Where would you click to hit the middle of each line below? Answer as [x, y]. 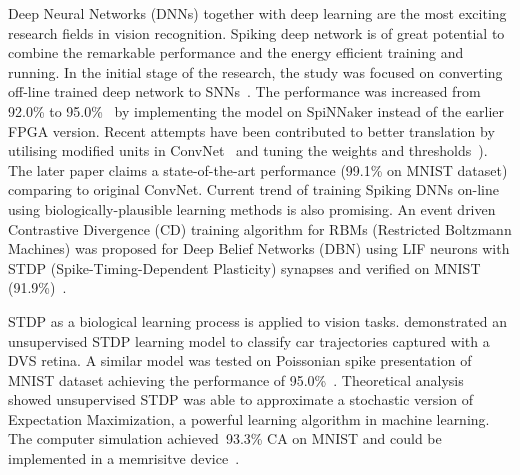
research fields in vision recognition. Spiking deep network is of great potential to [256, 32]
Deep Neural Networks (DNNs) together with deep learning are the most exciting [257, 13]
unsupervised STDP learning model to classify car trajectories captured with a [249, 340]
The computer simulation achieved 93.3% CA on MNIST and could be [225, 438]
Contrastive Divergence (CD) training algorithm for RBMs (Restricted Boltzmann [260, 228]
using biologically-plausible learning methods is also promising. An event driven [252, 208]
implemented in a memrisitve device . [124, 458]
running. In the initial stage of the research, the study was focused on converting [255, 71]
